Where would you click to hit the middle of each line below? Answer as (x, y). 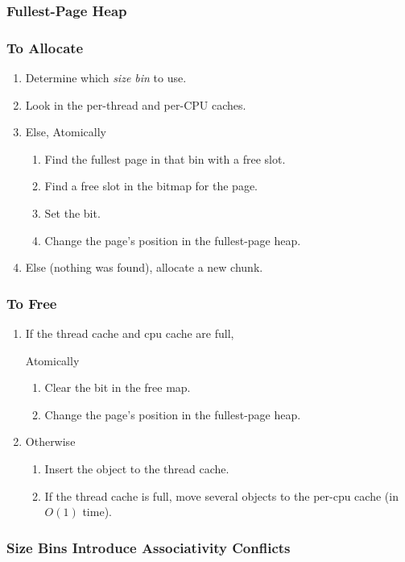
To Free (32, 303)
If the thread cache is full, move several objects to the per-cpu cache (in (221, 495)
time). (97, 512)
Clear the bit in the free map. (118, 387)
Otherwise (50, 441)
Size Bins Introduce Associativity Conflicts (149, 547)
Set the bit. (72, 213)
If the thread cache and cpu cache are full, (130, 333)
